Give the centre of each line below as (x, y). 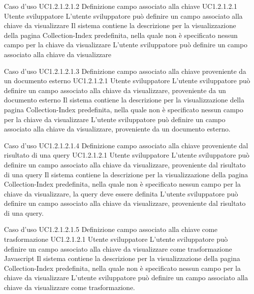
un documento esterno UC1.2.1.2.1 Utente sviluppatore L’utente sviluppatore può (127, 81)
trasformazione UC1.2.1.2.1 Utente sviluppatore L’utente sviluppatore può (116, 239)
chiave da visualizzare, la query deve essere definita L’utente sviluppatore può (121, 193)
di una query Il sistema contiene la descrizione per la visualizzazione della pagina (126, 174)
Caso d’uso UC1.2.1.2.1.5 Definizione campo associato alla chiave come (111, 229)
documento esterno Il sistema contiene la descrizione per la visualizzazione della (124, 100)
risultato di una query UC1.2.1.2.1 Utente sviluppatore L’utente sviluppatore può (127, 155)
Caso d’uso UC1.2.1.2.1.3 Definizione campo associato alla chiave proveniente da (125, 71)
